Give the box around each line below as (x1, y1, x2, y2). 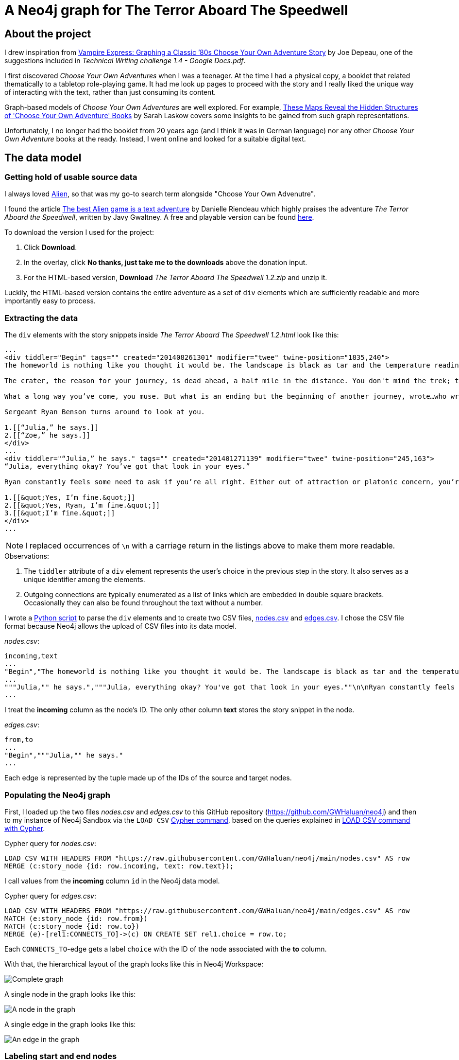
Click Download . (24, 243, 77, 252)
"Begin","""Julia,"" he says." (4, 751, 123, 760)
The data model (4, 151, 82, 164)
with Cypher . (4, 824, 45, 832)
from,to (4, 736, 34, 744)
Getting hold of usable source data (4, 172, 137, 182)
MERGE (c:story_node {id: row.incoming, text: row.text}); (4, 862, 234, 870)
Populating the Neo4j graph (4, 790, 110, 800)
